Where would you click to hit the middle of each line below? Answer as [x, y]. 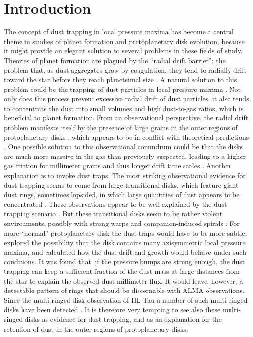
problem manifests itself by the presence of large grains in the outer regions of [121, 127]
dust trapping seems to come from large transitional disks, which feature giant [121, 185]
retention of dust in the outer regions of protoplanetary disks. [96, 328]
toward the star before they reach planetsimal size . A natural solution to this [121, 79]
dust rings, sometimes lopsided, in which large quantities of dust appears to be [122, 194]
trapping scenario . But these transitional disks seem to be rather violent [113, 213]
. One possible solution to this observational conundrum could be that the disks [123, 146]
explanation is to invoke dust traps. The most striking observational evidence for [125, 175]
